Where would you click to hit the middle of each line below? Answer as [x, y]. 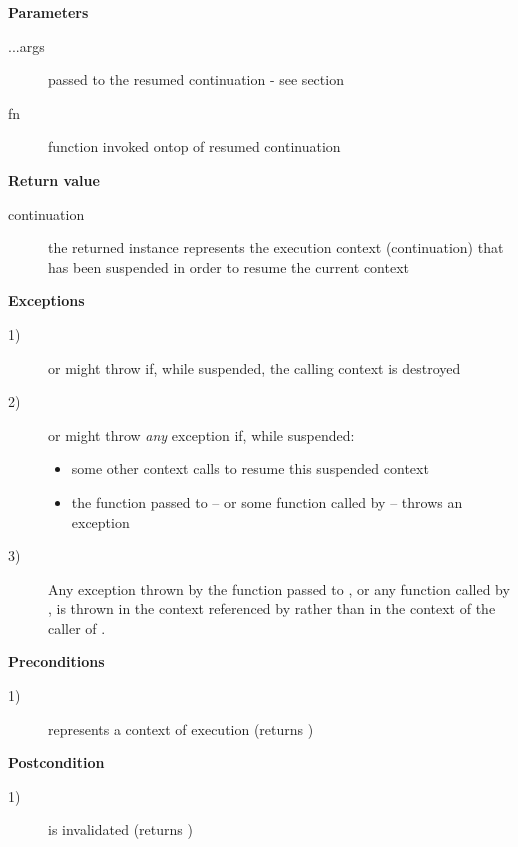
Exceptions [46, 300]
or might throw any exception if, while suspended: [201, 434]
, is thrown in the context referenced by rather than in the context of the [272, 608]
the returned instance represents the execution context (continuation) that [276, 247]
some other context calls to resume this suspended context [250, 468]
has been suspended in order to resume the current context [228, 266]
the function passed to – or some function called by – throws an [267, 501]
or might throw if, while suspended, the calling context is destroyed [254, 367]
